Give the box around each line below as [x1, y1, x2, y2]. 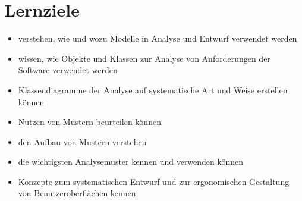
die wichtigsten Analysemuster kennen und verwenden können [18, 155, 244, 168]
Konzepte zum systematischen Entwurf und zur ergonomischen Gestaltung [18, 175, 290, 187]
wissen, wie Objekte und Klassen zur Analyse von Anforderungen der [18, 52, 270, 64]
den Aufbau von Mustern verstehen [18, 135, 147, 147]
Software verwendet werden [18, 64, 118, 76]
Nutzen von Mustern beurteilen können [18, 115, 161, 128]
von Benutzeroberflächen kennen [18, 187, 136, 199]
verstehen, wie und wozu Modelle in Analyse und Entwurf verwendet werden [18, 32, 297, 45]
